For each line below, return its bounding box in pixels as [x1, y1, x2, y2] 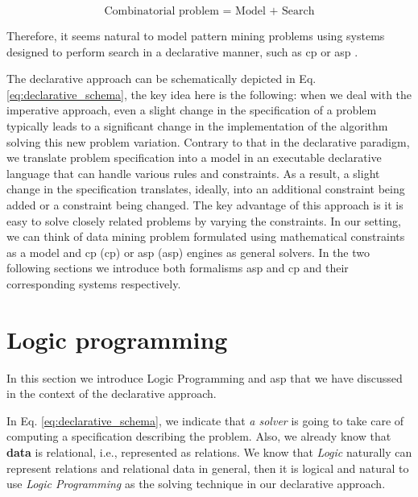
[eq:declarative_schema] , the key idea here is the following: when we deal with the [6, 85, 412, 102]
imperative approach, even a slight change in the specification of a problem [6, 101, 377, 118]
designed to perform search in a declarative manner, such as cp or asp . [6, 43, 358, 60]
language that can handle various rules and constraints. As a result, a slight [6, 164, 380, 181]
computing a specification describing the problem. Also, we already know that [6, 428, 391, 445]
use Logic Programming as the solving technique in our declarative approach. [6, 475, 386, 492]
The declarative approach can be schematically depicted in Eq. [6, 70, 317, 87]
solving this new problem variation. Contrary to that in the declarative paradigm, [6, 133, 410, 150]
